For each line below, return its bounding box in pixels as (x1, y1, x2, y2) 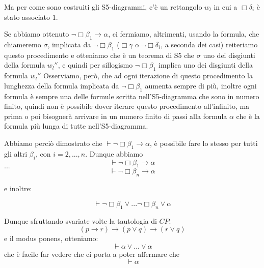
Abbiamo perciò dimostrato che (4, 137, 102, 148)
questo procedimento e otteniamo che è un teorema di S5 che (4, 49, 195, 60)
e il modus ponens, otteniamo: (4, 233, 98, 244)
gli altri (4, 148, 28, 159)
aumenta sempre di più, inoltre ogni (145, 80, 257, 91)
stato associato (4, 11, 50, 22)
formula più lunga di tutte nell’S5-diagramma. (4, 121, 148, 131)
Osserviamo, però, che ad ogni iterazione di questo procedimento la (43, 70, 253, 81)
